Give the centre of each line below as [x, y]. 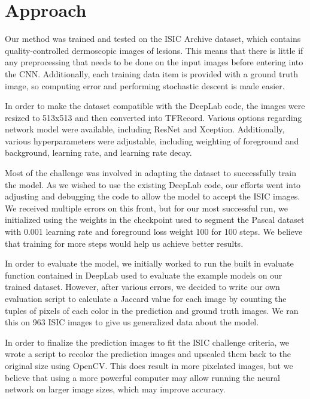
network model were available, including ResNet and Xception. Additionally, [145, 129]
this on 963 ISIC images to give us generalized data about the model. [132, 322]
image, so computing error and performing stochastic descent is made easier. [145, 85]
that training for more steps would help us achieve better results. [124, 243]
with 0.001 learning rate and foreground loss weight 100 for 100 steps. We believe [154, 232]
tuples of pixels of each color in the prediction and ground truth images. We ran [152, 310]
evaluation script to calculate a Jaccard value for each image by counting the [146, 298]
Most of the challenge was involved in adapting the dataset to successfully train [151, 173]
